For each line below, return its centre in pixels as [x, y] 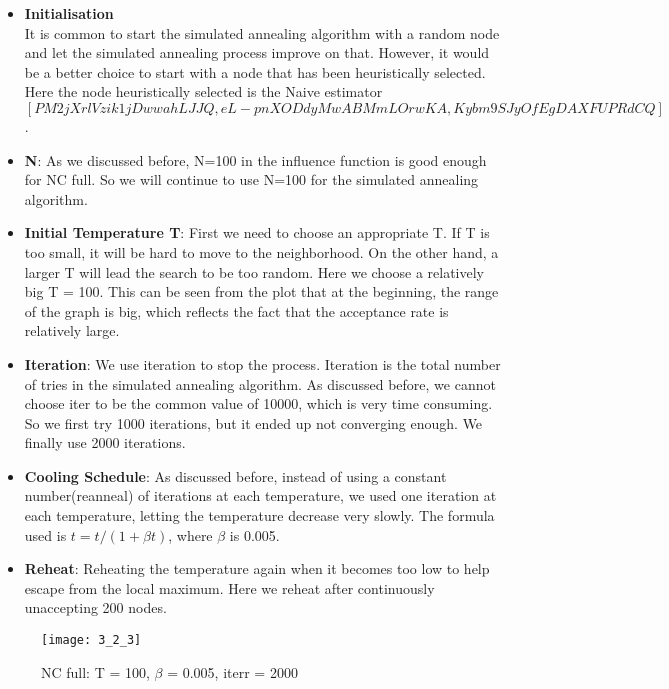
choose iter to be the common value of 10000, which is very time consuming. [258, 403]
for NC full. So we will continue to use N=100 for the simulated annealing [251, 179]
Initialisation [69, 13]
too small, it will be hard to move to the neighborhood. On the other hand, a [261, 251]
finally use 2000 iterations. [105, 442]
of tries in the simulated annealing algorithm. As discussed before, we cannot [260, 383]
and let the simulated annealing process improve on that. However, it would [257, 52]
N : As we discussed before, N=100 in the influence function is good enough [255, 159]
